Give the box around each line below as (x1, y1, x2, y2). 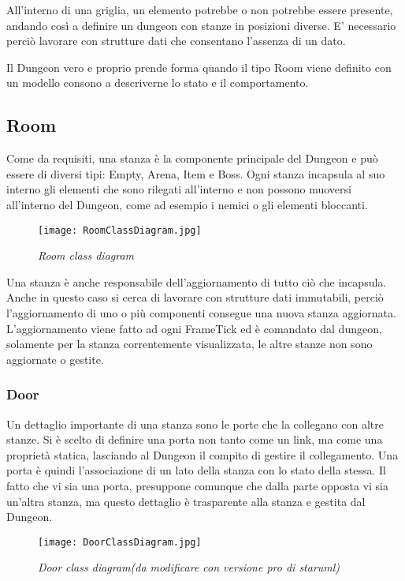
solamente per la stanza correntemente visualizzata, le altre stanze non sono (6, 335, 373, 352)
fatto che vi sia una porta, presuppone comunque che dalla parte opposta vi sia (6, 477, 389, 493)
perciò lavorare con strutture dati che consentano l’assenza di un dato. (6, 32, 346, 49)
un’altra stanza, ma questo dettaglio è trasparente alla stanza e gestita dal (6, 493, 366, 509)
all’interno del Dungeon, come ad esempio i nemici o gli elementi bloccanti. (6, 196, 368, 212)
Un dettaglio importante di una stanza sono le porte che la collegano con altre (6, 415, 384, 432)
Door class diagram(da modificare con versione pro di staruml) (38, 559, 340, 575)
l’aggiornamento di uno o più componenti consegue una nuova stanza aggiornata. (6, 304, 396, 320)
